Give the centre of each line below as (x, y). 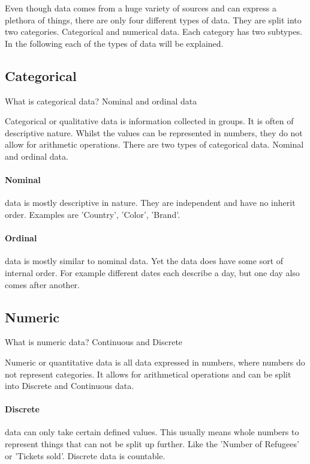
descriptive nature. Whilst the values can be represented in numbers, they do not (154, 132)
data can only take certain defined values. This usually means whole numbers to (152, 432)
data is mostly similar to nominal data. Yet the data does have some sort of (144, 261)
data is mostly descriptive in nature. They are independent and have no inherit (150, 203)
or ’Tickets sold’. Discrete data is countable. (85, 455)
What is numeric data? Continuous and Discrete (94, 342)
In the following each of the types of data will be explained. (114, 43)
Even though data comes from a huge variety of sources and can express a (141, 8)
